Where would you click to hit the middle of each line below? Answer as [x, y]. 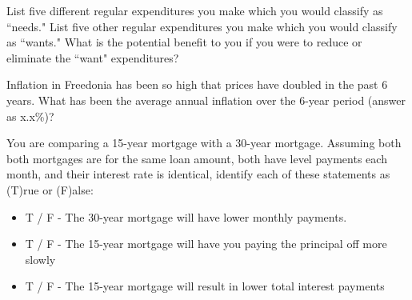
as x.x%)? [30, 116]
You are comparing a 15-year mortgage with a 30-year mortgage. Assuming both [204, 143]
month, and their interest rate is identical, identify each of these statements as [198, 174]
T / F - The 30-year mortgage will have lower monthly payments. [186, 216]
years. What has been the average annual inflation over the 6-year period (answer [206, 100]
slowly [40, 259]
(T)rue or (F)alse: [50, 189]
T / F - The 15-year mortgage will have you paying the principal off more [206, 244]
